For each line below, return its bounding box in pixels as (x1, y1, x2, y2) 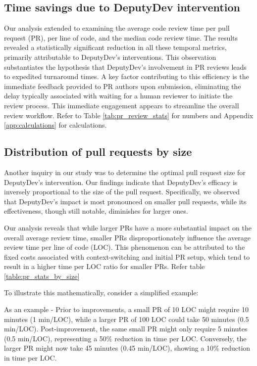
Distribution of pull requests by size (4, 144, 192, 159)
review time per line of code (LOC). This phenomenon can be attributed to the (4, 242, 245, 252)
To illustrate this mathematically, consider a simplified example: (4, 287, 199, 298)
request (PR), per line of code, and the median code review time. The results (4, 32, 238, 43)
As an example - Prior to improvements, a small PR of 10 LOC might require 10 (4, 304, 249, 315)
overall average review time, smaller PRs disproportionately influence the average (4, 232, 251, 242)
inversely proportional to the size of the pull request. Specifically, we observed (4, 186, 240, 197)
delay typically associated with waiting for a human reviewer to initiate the (4, 91, 233, 101)
